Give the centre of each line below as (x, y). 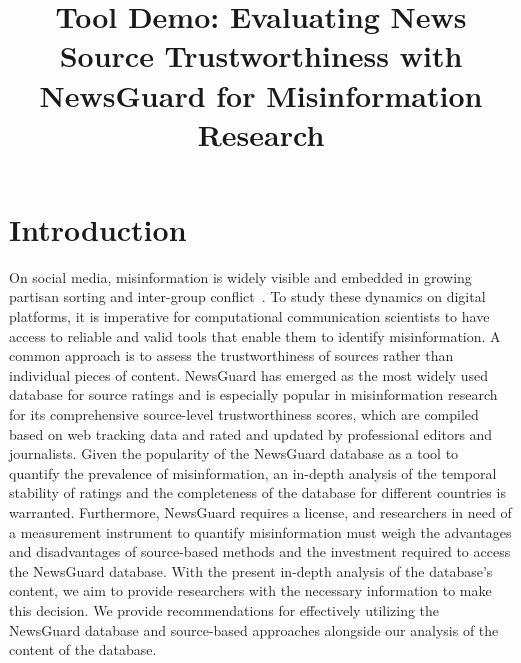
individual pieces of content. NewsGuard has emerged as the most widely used (248, 374)
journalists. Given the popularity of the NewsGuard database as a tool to (234, 453)
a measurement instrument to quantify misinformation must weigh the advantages (260, 531)
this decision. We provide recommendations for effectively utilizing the (224, 609)
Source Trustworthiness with (261, 55)
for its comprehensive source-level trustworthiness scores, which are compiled (244, 414)
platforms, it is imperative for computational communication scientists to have (249, 316)
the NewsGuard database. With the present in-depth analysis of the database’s (251, 570)
